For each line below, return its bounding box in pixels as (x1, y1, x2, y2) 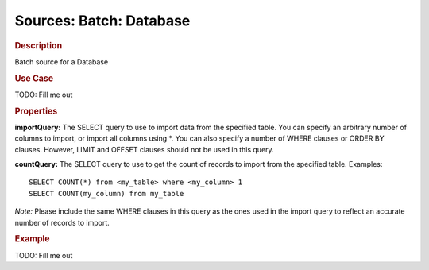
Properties (14, 106, 58, 117)
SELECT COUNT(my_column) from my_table (29, 189, 184, 198)
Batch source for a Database (14, 56, 109, 67)
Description (14, 40, 63, 51)
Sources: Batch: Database (14, 12, 191, 29)
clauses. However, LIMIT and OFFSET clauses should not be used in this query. (14, 145, 274, 154)
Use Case (14, 72, 54, 83)
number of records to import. (14, 218, 110, 227)
